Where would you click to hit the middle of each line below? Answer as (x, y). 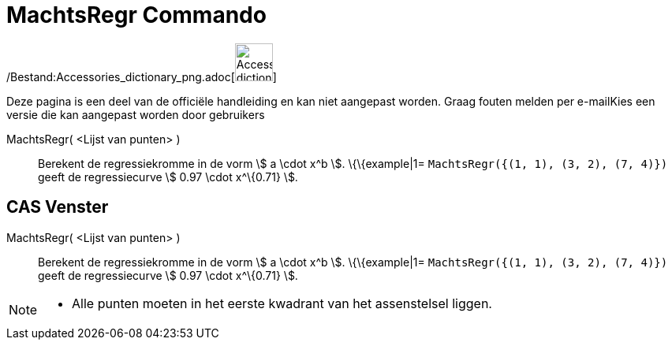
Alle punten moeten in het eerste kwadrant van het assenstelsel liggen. (282, 303)
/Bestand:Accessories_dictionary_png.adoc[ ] (142, 76)
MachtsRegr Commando (136, 15)
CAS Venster (58, 207)
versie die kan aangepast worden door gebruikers (136, 114)
